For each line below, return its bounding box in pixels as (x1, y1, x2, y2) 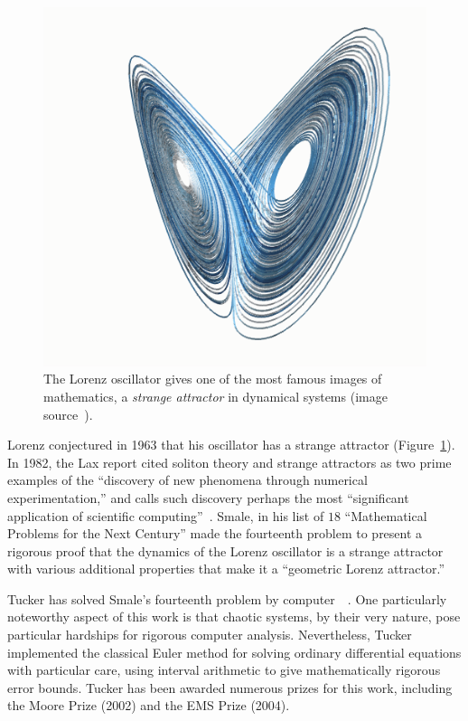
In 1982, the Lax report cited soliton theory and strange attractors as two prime (7, 452, 452, 471)
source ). (43, 404, 93, 423)
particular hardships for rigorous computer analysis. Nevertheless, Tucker (7, 625, 412, 644)
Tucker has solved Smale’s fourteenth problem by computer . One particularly (7, 589, 447, 608)
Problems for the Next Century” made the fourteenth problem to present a (7, 524, 423, 543)
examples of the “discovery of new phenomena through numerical (7, 470, 368, 489)
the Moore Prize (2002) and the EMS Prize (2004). (7, 696, 290, 715)
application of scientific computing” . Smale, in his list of (7, 506, 324, 525)
